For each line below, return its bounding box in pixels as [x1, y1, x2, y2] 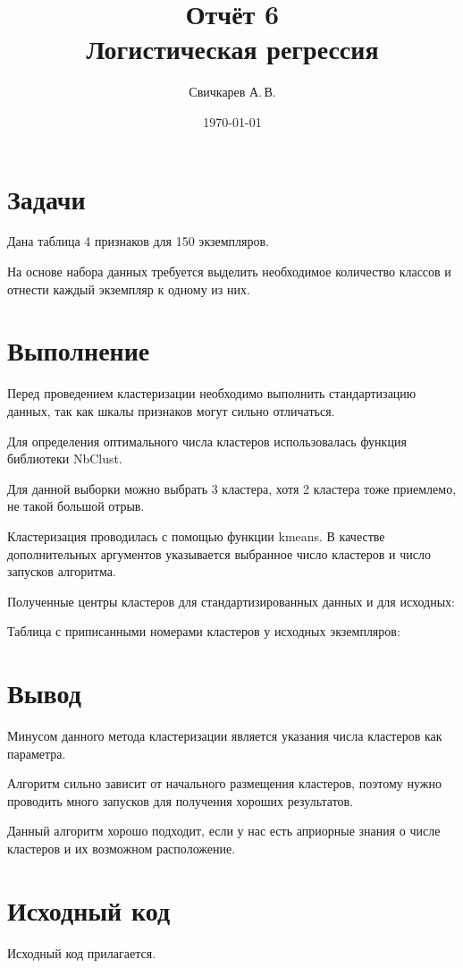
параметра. [7, 743, 66, 762]
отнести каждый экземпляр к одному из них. [7, 279, 250, 298]
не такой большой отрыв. [7, 497, 145, 515]
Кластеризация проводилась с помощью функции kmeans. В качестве [7, 526, 385, 545]
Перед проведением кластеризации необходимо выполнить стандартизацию [7, 384, 417, 403]
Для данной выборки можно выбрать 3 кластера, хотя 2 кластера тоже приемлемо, [7, 479, 457, 497]
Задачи [7, 180, 86, 217]
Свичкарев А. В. [189, 82, 276, 101]
